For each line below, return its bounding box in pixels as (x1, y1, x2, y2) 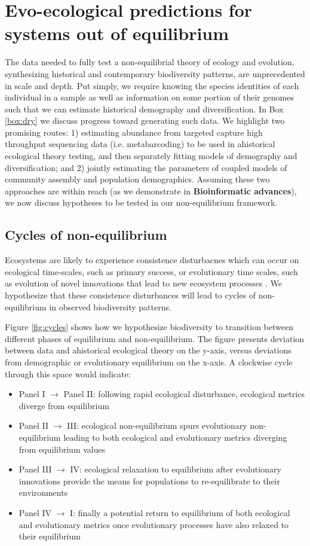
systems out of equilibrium (5, 21, 229, 45)
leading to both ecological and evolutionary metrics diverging (63, 431, 287, 443)
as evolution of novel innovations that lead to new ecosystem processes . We (5, 277, 283, 289)
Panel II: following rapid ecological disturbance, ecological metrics (63, 388, 305, 400)
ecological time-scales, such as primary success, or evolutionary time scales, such (5, 265, 298, 277)
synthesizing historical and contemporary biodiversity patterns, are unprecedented (5, 67, 305, 80)
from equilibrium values (19, 443, 106, 455)
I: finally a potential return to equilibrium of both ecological (70, 506, 290, 518)
